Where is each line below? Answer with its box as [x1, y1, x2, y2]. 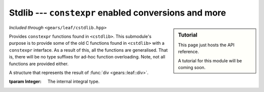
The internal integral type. [47, 78, 100, 85]
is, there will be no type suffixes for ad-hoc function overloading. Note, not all [9, 54, 166, 60]
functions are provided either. [9, 61, 68, 67]
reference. [178, 49, 199, 55]
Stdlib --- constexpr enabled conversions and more [9, 7, 226, 18]
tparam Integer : [9, 78, 42, 85]
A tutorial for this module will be [178, 57, 242, 63]
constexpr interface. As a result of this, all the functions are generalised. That [9, 47, 168, 53]
